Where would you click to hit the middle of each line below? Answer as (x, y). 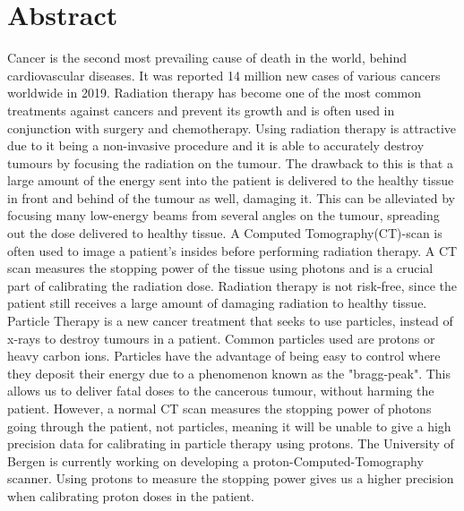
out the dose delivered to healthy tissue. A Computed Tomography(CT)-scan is (225, 233)
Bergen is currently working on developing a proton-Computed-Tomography (215, 460)
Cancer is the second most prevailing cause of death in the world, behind (207, 58)
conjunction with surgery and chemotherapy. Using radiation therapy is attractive (232, 128)
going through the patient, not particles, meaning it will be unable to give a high (229, 426)
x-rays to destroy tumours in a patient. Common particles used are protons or (221, 338)
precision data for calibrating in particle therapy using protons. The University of (231, 443)
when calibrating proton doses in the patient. (131, 495)
